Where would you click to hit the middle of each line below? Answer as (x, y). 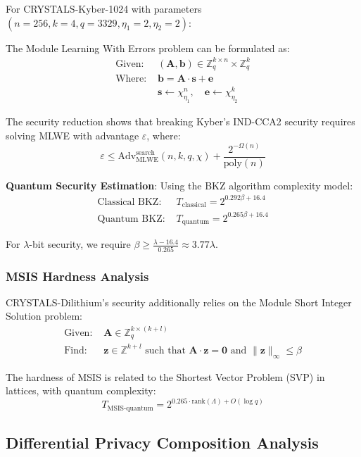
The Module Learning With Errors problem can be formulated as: (148, 48)
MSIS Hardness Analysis (77, 276)
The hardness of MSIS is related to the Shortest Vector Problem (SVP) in (165, 376)
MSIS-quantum (130, 408)
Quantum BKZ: (131, 219)
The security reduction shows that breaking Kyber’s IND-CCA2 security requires (180, 121)
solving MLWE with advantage (72, 135)
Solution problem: (44, 316)
